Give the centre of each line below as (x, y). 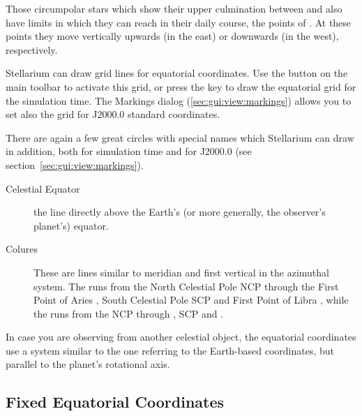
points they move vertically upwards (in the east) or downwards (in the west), (172, 36)
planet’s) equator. (71, 225)
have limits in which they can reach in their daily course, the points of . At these (179, 22)
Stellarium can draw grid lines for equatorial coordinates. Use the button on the (177, 73)
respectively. (32, 49)
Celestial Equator (43, 188)
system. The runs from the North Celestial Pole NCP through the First (186, 286)
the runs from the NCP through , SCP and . (129, 313)
